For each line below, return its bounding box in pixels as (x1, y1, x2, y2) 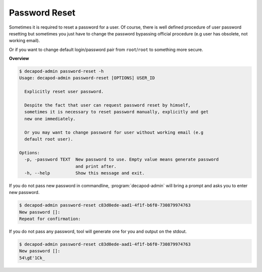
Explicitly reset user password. (24, 89, 104, 95)
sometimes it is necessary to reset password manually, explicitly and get (24, 109, 209, 115)
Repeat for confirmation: (19, 216, 81, 222)
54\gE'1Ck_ (19, 255, 45, 260)
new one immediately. (24, 116, 76, 121)
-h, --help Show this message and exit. (24, 170, 145, 176)
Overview (9, 56, 29, 62)
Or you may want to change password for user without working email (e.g (24, 129, 204, 135)
